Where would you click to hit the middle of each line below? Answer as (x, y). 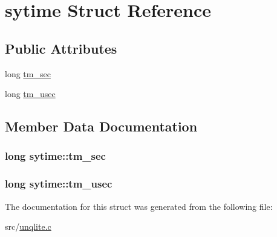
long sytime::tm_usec (59, 184)
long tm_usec (30, 94)
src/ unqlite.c (28, 226)
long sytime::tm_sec (55, 156)
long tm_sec (28, 73)
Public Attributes (61, 48)
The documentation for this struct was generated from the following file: (139, 206)
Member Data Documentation (101, 126)
